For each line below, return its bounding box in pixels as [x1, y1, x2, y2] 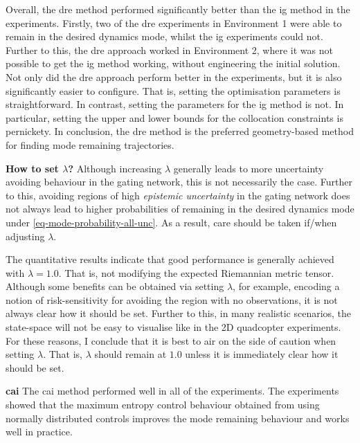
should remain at [94, 347, 167, 361]
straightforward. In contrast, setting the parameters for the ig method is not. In [6, 97, 344, 111]
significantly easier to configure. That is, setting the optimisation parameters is [6, 83, 341, 98]
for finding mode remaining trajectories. [6, 137, 174, 152]
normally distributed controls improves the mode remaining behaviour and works [6, 410, 350, 425]
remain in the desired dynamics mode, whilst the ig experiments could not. [6, 29, 323, 44]
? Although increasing [68, 161, 162, 175]
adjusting [6, 228, 45, 243]
